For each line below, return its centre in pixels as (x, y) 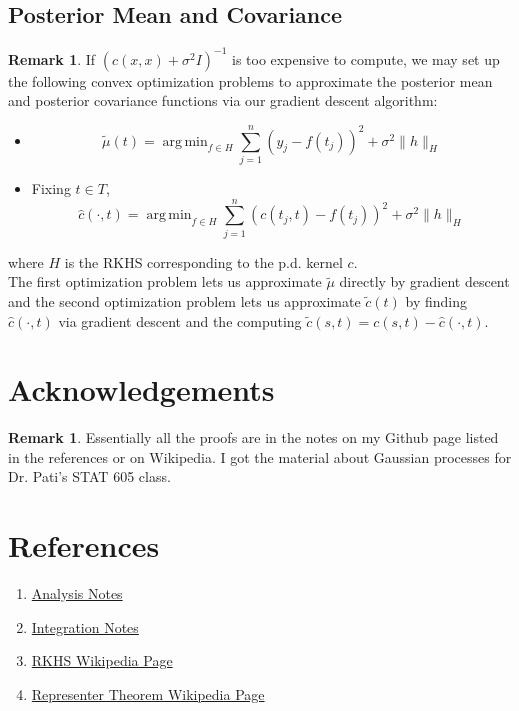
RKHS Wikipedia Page (102, 660)
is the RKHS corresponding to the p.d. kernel (203, 261)
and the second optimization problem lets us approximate (184, 300)
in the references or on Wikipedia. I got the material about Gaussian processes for (260, 456)
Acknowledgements (141, 389)
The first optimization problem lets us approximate (165, 281)
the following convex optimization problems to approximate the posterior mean (250, 80)
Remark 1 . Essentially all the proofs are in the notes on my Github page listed (253, 437)
